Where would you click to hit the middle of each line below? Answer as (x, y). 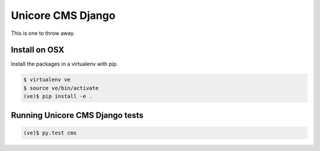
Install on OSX (38, 50)
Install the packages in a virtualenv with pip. (65, 64)
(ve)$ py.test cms (50, 133)
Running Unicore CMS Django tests (77, 115)
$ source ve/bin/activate (61, 88)
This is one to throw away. (43, 33)
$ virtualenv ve (47, 80)
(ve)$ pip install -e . (58, 97)
